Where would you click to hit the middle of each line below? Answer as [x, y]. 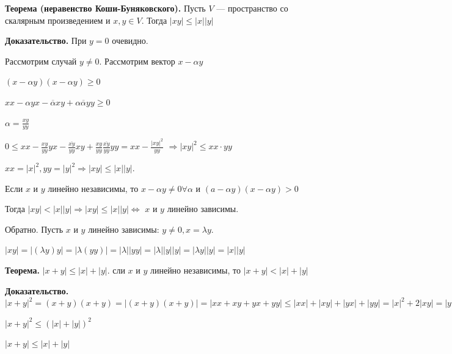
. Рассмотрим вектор [137, 61]
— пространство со [252, 8]
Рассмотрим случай [41, 61]
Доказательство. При [46, 41]
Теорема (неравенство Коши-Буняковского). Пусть [105, 8]
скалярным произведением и [58, 20]
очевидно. [130, 41]
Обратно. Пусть [34, 229]
